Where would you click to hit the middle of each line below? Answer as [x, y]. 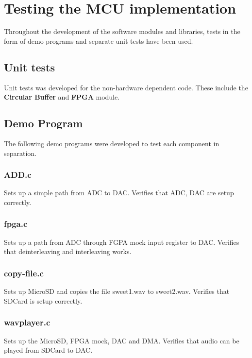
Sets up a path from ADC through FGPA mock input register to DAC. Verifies [122, 242]
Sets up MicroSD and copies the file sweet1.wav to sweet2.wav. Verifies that [117, 291]
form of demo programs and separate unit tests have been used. [99, 41]
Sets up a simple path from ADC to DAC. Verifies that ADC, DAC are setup [119, 193]
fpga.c [16, 224]
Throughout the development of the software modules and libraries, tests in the [122, 31]
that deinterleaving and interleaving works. [68, 251]
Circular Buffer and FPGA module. [62, 97]
